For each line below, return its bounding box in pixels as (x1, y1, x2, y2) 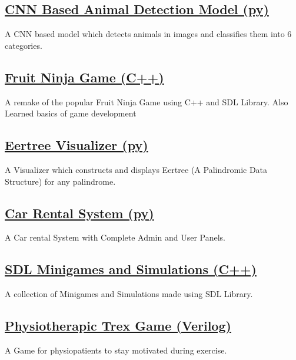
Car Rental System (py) (5, 204, 154, 222)
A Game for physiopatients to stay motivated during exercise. (5, 344, 227, 356)
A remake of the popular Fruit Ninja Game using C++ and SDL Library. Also (5, 95, 288, 108)
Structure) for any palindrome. (5, 175, 116, 187)
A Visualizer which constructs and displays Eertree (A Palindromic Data (5, 163, 268, 175)
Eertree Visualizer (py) (5, 136, 148, 154)
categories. (5, 39, 42, 51)
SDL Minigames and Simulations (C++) (5, 260, 257, 278)
